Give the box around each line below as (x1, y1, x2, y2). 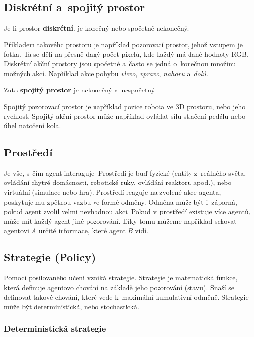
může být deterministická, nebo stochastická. (4, 301, 139, 311)
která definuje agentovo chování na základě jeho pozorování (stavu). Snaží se (4, 282, 235, 292)
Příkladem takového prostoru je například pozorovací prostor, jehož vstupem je (4, 39, 243, 49)
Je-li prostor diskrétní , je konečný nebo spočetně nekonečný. (4, 23, 189, 33)
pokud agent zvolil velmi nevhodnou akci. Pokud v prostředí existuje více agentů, (4, 206, 251, 216)
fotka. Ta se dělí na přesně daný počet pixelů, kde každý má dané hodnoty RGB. (4, 49, 249, 59)
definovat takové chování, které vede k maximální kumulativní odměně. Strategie (4, 292, 249, 302)
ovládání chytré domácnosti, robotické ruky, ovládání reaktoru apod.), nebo (4, 177, 232, 187)
